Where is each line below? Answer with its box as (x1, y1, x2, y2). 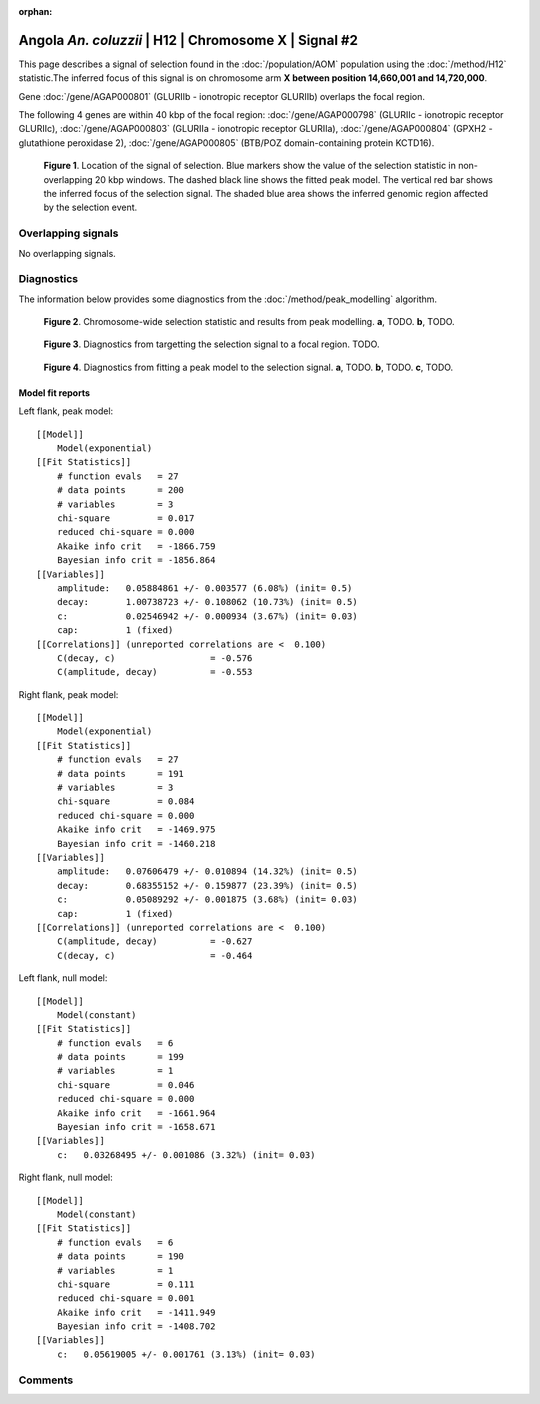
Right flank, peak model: (18, 688, 119, 700)
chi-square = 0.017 (56, 513, 195, 524)
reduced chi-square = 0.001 (56, 1293, 195, 1304)
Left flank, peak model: (18, 405, 114, 417)
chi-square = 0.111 (56, 1278, 195, 1290)
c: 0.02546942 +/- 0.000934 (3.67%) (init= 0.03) (56, 610, 359, 622)
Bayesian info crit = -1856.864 (56, 555, 216, 566)
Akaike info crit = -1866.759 (56, 540, 216, 552)
